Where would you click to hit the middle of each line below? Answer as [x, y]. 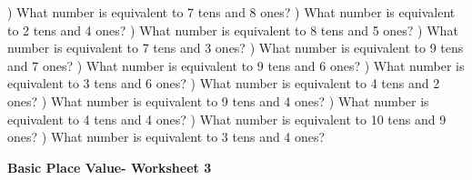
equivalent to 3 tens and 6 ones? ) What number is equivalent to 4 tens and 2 [224, 83]
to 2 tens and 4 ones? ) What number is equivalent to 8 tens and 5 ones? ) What [233, 30]
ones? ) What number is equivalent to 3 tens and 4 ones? [166, 137]
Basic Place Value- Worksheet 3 [110, 167]
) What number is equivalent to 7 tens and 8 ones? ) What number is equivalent [231, 12]
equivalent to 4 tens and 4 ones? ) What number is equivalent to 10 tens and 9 [227, 119]
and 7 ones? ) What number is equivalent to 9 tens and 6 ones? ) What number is [236, 65]
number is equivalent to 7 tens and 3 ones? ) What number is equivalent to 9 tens [236, 48]
